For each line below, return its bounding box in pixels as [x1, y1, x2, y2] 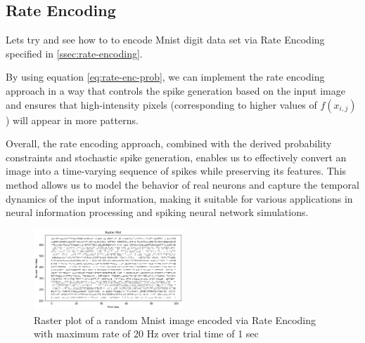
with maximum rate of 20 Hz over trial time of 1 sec [34, 326, 259, 341]
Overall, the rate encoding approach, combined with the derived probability [6, 136, 332, 151]
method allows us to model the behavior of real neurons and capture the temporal [6, 177, 359, 191]
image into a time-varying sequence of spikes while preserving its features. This [6, 163, 347, 178]
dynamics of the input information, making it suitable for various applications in [6, 191, 353, 206]
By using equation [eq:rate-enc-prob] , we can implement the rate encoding [6, 69, 325, 84]
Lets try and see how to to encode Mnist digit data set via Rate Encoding [6, 32, 325, 47]
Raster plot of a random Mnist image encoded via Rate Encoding [34, 312, 316, 327]
